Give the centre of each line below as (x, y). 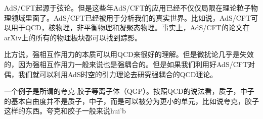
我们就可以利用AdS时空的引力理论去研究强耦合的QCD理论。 (118, 74)
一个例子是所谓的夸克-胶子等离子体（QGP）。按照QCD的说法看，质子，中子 (129, 91)
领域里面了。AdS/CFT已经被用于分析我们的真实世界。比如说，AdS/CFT (131, 17)
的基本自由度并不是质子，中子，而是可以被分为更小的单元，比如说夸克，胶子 (131, 101)
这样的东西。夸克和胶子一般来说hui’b (65, 111)
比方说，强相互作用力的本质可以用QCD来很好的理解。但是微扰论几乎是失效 (129, 54)
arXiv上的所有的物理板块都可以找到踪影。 (73, 37)
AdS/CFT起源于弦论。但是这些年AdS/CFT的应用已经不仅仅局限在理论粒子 (128, 8)
